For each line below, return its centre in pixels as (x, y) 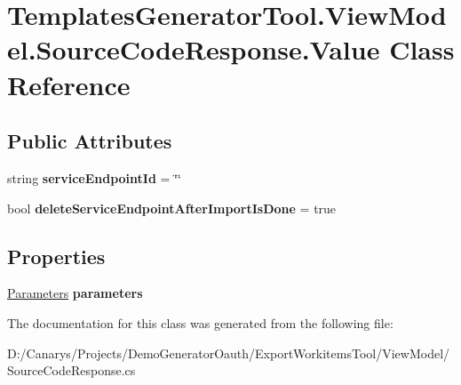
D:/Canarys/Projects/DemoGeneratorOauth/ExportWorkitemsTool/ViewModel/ (229, 353)
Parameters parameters (75, 293)
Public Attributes (90, 141)
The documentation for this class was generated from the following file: (200, 322)
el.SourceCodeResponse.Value (194, 49)
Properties (56, 256)
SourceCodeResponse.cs (72, 370)
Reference (69, 84)
